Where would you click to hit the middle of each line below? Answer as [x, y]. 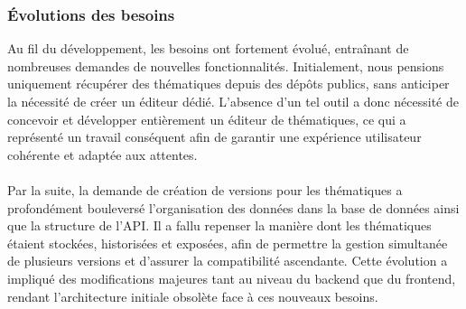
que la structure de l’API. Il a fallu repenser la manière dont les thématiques [219, 225]
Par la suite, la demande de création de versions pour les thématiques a [205, 189]
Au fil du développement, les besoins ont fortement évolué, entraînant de [208, 48]
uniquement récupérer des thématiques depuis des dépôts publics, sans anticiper [228, 84]
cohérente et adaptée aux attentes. [103, 154]
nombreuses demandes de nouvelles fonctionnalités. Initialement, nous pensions [226, 66]
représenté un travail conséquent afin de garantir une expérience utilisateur [214, 137]
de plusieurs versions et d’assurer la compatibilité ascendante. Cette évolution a [228, 261]
